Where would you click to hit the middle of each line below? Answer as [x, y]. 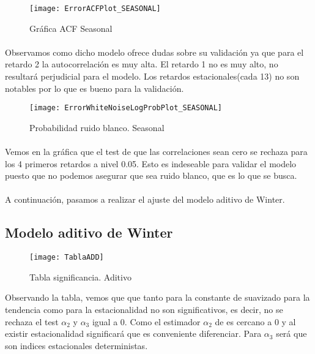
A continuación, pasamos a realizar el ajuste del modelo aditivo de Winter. [145, 199]
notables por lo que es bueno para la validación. [94, 88]
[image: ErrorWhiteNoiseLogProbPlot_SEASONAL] [126, 108]
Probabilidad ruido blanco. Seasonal [97, 127]
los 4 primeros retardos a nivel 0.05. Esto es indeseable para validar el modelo [151, 163]
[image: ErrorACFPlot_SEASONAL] [95, 9]
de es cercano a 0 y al [255, 321]
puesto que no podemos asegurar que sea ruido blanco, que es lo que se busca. [151, 175]
